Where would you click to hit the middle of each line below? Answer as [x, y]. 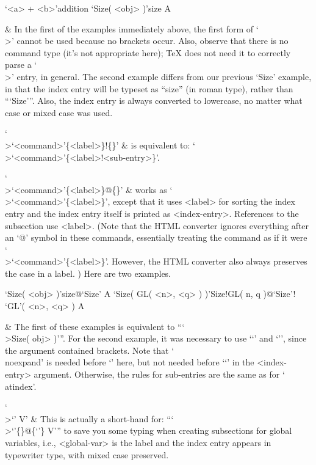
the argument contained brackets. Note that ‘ [90, 350]
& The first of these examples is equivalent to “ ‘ [95, 326]
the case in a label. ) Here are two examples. [88, 273]
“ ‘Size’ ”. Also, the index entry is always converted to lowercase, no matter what [154, 101]
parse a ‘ [21, 64]
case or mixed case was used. [59, 112]
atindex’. [21, 386]
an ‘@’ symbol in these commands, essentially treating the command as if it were [156, 237]
